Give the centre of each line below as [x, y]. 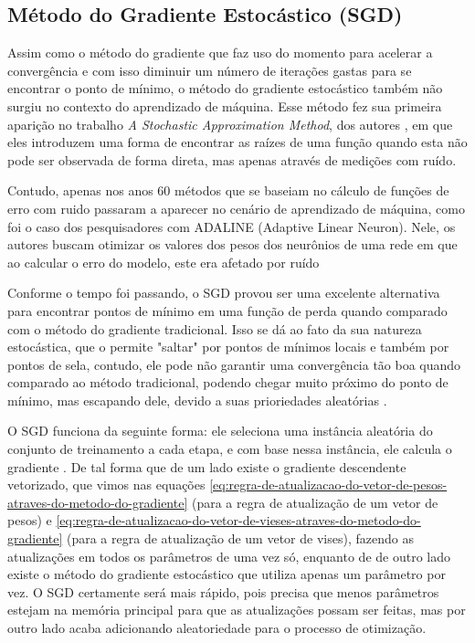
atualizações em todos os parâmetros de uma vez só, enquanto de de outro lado [229, 556]
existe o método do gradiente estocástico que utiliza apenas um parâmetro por [227, 574]
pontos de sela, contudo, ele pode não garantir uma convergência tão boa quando [234, 364]
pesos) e [30, 520]
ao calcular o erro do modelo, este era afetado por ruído [164, 262]
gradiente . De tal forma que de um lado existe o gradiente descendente [207, 466]
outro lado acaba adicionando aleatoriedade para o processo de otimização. [217, 628]
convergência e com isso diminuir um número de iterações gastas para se [210, 70]
